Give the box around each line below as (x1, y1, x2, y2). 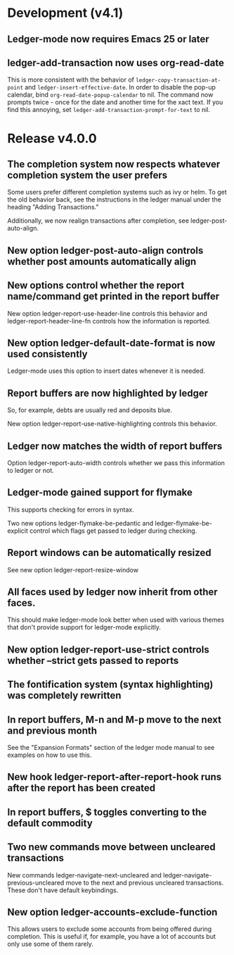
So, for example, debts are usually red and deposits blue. (7, 406, 173, 414)
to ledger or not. (7, 467, 54, 475)
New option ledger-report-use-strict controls (7, 643, 209, 655)
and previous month (7, 725, 97, 737)
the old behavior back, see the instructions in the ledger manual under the (7, 195, 221, 204)
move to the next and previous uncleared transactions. (65, 878, 223, 887)
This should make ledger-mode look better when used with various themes (7, 615, 225, 624)
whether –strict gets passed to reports (7, 654, 179, 667)
